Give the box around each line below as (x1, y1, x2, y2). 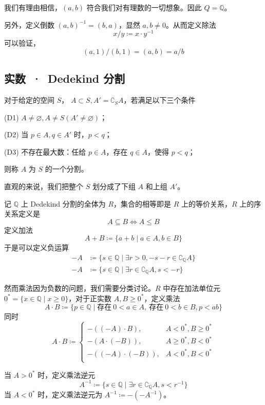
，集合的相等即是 (113, 198, 172, 209)
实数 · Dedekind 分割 (4, 70, 125, 86)
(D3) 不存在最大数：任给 (4, 146, 86, 157)
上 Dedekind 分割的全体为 (21, 198, 106, 209)
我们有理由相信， (4, 2, 62, 12)
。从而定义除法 (165, 19, 216, 30)
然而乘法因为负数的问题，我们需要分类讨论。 (4, 282, 155, 293)
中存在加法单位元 (163, 282, 221, 293)
